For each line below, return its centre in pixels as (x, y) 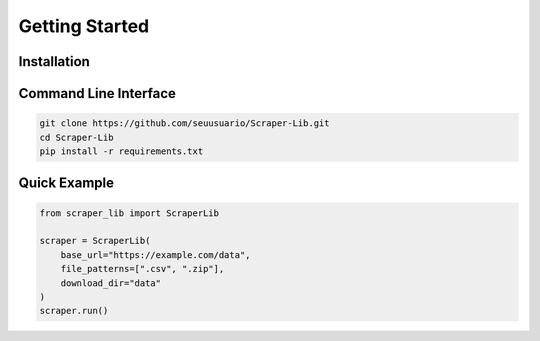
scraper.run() (74, 311)
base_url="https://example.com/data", (155, 254)
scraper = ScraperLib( (95, 241)
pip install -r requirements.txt (121, 151)
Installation (54, 61)
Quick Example (66, 183)
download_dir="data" (111, 283)
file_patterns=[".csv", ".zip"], (142, 269)
